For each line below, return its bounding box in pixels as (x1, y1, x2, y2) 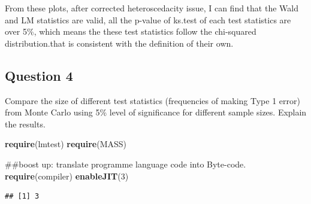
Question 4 (5, 66, 73, 84)
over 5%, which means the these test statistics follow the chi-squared (5, 25, 256, 38)
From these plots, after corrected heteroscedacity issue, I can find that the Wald (5, 2, 298, 14)
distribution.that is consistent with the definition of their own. (5, 36, 234, 49)
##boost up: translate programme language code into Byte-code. (5, 157, 246, 170)
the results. (5, 117, 46, 130)
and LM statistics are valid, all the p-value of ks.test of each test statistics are (5, 13, 291, 26)
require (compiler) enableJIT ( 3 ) (5, 169, 129, 182)
